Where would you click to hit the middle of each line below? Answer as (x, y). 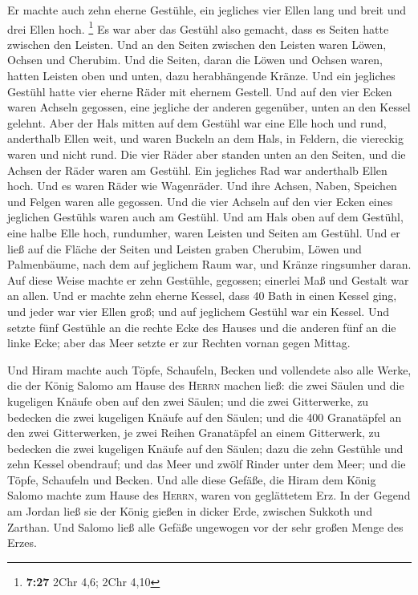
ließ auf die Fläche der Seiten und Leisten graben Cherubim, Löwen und (185, 248)
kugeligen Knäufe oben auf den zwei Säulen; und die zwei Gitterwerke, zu (188, 401)
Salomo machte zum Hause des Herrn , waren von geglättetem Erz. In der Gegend (209, 495)
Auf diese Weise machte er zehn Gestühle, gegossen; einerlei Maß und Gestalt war (208, 279)
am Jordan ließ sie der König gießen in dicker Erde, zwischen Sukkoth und (190, 511)
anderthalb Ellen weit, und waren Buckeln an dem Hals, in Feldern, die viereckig (205, 138)
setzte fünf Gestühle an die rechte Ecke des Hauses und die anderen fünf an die (202, 327)
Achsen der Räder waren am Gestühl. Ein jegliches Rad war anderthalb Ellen (197, 170)
